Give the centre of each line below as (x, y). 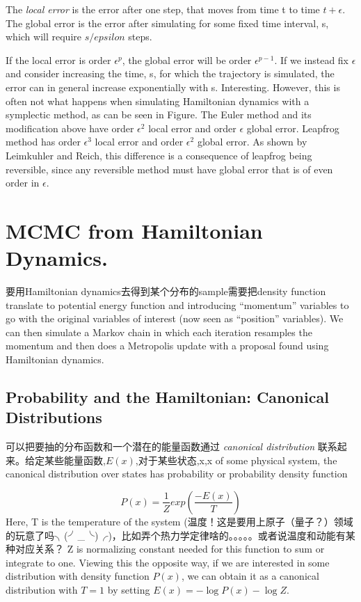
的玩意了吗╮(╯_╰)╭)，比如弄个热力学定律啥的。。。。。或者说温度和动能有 (176, 535)
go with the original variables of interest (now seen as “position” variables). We (175, 318)
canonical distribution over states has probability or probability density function (177, 474)
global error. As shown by (252, 142)
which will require (43, 37)
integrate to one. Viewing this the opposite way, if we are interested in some (168, 562)
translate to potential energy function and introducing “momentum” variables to (177, 304)
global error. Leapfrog (293, 128)
